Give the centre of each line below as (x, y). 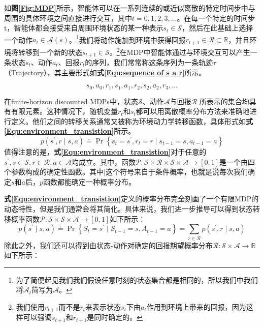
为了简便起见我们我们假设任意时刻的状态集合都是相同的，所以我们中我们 (137, 279)
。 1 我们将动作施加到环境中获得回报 (127, 39)
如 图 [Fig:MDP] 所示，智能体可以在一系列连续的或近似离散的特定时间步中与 (130, 8)
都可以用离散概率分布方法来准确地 (193, 111)
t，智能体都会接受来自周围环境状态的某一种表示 (84, 28)
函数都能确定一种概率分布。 (90, 181)
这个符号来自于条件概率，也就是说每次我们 (176, 172)
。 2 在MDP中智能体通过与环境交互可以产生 (180, 51)
